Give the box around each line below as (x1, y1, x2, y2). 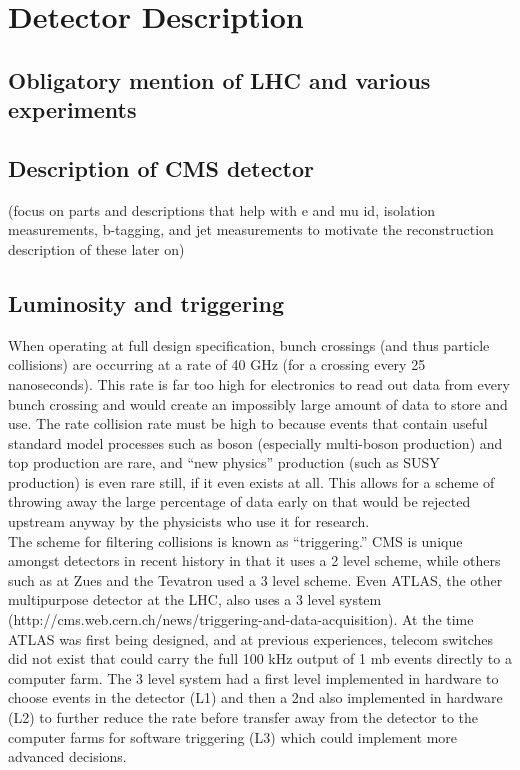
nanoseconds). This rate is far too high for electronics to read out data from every (8, 373, 510, 394)
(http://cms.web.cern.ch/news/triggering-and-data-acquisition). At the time (8, 609, 474, 630)
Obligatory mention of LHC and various (8, 64, 431, 95)
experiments (8, 94, 137, 125)
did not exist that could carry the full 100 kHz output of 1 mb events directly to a (8, 648, 512, 669)
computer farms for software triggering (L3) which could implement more (8, 726, 457, 747)
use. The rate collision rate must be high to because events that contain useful (8, 413, 488, 434)
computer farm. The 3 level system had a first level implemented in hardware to (8, 667, 499, 688)
